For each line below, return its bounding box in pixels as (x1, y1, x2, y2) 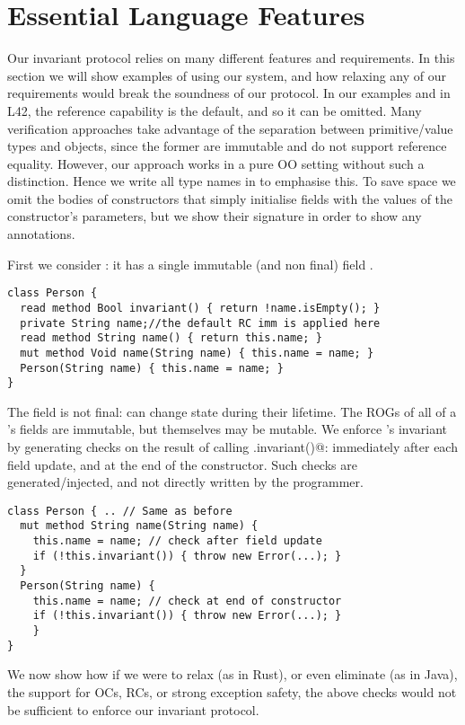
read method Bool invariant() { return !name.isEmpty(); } (20, 301, 381, 314)
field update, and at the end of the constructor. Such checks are (7, 455, 357, 473)
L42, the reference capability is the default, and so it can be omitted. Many (7, 101, 422, 119)
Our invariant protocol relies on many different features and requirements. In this (7, 49, 455, 67)
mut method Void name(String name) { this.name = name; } (20, 346, 374, 359)
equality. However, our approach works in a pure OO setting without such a (7, 154, 425, 172)
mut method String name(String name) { (20, 519, 259, 533)
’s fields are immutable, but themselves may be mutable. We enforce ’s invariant (7, 420, 448, 438)
